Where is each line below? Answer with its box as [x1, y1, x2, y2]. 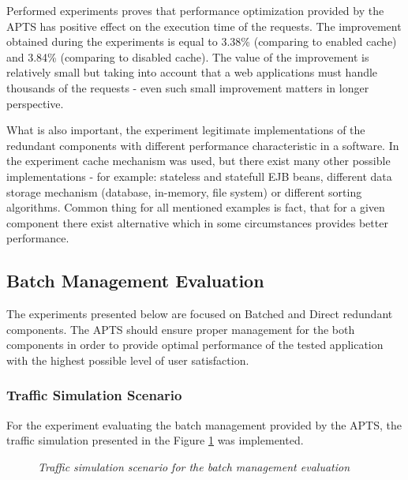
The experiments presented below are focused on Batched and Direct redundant [6, 306, 393, 322]
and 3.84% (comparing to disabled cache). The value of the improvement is [6, 48, 369, 65]
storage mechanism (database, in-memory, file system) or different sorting [6, 183, 362, 200]
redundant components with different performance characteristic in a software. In [6, 137, 399, 153]
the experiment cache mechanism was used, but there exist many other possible [6, 152, 391, 169]
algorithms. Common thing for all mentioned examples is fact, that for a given [6, 199, 385, 216]
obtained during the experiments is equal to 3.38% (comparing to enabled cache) [6, 33, 397, 50]
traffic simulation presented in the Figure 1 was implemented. [6, 432, 304, 448]
